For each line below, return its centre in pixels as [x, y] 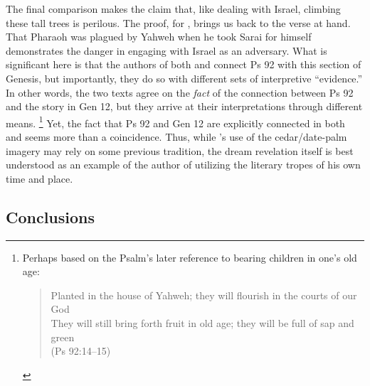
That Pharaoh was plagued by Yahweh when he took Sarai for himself [159, 37]
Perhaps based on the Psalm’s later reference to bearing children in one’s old [190, 257]
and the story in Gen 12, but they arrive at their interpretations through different [184, 106]
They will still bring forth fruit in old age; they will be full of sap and [202, 322]
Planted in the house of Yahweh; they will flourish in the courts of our [204, 295]
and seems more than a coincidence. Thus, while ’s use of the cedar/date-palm [176, 136]
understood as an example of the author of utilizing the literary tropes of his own [183, 165]
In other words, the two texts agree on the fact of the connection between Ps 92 [180, 92]
